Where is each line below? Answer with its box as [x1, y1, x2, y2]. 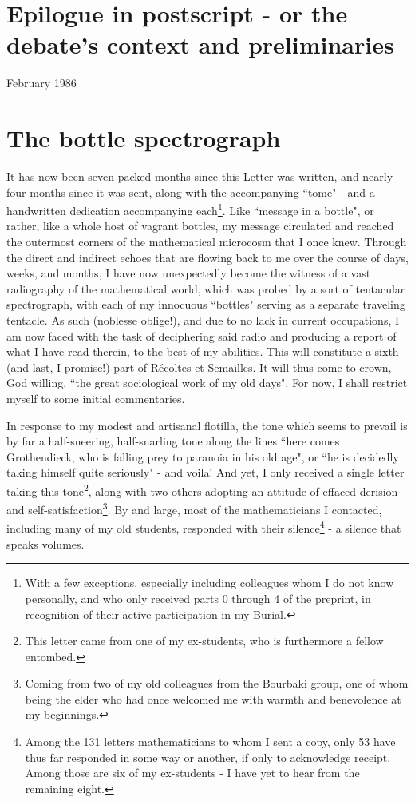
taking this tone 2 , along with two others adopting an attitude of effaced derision [6, 480, 398, 499]
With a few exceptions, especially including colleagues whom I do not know [25, 574, 394, 591]
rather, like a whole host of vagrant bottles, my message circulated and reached [6, 217, 394, 234]
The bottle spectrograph [6, 122, 281, 154]
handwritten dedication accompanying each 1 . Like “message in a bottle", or [6, 200, 374, 218]
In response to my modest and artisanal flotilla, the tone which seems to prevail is [6, 417, 408, 433]
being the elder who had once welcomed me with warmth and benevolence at [25, 690, 401, 707]
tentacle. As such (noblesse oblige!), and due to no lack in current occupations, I [6, 312, 399, 329]
